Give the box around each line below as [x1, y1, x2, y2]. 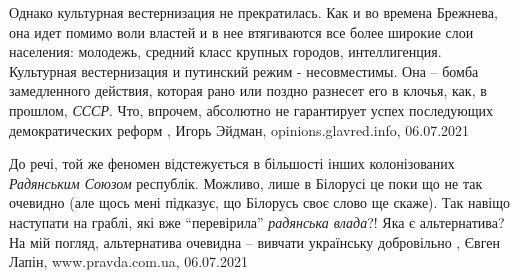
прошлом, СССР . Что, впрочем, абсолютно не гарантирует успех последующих [9, 99, 494, 120]
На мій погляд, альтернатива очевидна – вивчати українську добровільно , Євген [9, 231, 500, 252]
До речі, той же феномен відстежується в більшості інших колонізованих [9, 153, 455, 174]
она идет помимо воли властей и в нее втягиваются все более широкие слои [9, 21, 474, 42]
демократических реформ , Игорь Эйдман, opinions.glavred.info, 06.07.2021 [9, 119, 470, 140]
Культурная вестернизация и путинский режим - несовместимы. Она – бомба [9, 60, 479, 81]
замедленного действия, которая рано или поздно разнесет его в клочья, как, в [9, 80, 487, 101]
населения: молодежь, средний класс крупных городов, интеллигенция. [9, 41, 442, 62]
